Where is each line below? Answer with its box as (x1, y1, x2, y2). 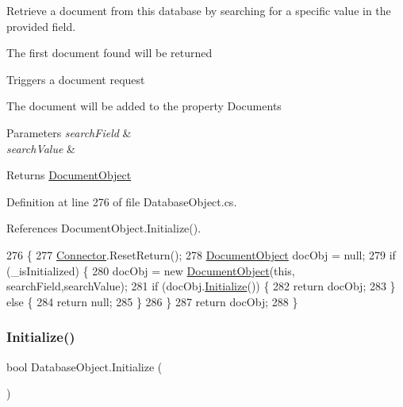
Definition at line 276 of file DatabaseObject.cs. (6, 193, 237, 209)
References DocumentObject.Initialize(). (6, 220, 201, 236)
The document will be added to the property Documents (6, 98, 282, 114)
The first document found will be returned (6, 44, 213, 61)
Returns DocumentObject (6, 167, 132, 183)
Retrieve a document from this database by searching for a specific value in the (6, 2, 391, 18)
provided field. (6, 17, 76, 34)
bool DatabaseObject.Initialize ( (6, 358, 163, 374)
